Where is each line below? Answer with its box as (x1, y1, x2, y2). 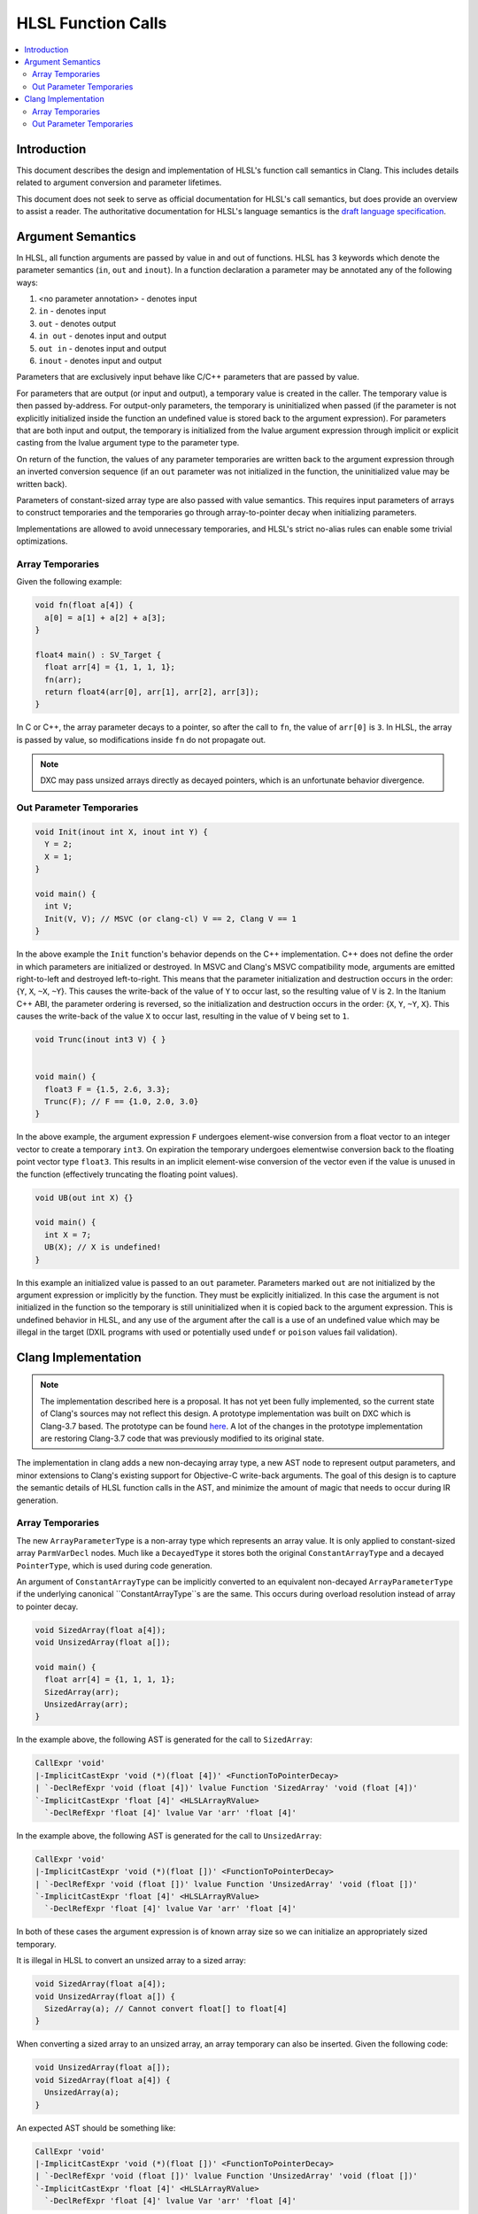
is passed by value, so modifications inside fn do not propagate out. (16, 734, 266, 745)
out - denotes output (38, 318, 117, 329)
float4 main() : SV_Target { (35, 649, 162, 660)
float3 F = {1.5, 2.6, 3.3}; (44, 1084, 172, 1094)
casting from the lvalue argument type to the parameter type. (16, 437, 240, 448)
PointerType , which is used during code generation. (16, 1560, 212, 1571)
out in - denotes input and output (38, 343, 167, 353)
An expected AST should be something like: (16, 2122, 176, 2133)
